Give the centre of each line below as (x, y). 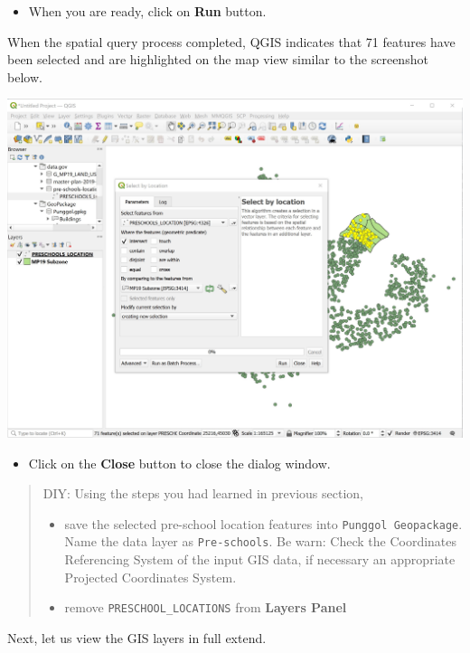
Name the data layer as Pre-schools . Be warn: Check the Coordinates (261, 541)
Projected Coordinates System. (150, 577)
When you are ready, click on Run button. (147, 11)
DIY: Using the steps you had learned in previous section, (203, 493)
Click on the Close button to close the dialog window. (179, 463)
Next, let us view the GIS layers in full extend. (137, 637)
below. (25, 76)
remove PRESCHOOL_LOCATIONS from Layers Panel (206, 607)
